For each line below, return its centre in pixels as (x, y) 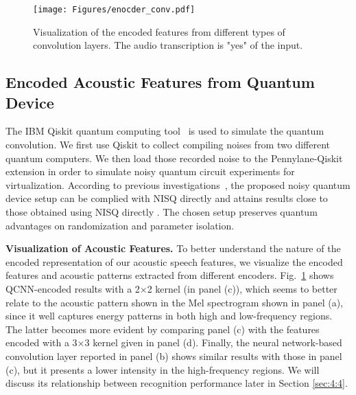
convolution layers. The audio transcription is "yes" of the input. (168, 45)
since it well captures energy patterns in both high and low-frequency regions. (169, 316)
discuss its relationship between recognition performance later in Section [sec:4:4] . (177, 383)
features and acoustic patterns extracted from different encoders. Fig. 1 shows (170, 275)
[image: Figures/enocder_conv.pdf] (114, 10)
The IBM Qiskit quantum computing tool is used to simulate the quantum (165, 131)
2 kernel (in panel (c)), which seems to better (242, 288)
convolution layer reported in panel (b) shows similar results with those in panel (174, 355)
